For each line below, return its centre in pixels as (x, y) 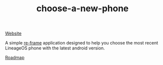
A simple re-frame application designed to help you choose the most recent (82, 43)
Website (14, 33)
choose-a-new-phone (82, 9)
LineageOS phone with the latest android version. (55, 48)
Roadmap (15, 58)
